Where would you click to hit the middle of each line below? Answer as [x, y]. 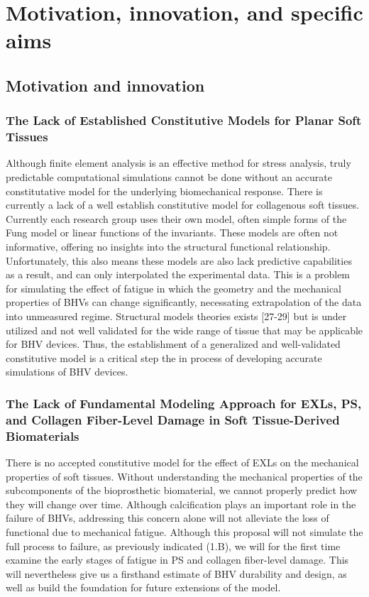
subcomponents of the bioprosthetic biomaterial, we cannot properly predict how [182, 490]
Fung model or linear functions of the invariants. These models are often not [172, 232]
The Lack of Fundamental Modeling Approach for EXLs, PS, [184, 403]
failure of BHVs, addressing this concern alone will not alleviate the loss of [167, 518]
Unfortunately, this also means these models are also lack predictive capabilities [179, 260]
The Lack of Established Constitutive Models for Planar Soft [184, 120]
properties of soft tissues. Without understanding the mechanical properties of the [184, 476]
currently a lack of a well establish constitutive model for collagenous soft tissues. [183, 205]
